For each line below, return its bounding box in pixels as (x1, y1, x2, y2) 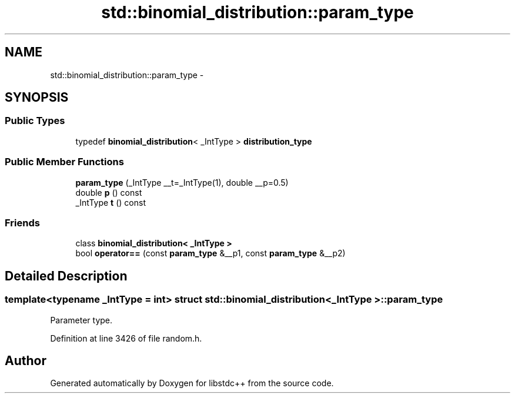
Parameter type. (50, 315, 113, 325)
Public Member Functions (5, 156, 124, 168)
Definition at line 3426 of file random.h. (50, 333, 202, 343)
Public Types (5, 115, 65, 127)
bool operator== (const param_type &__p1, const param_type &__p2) (75, 248, 346, 259)
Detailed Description (5, 268, 128, 283)
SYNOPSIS (5, 90, 69, 105)
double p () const (75, 187, 142, 198)
